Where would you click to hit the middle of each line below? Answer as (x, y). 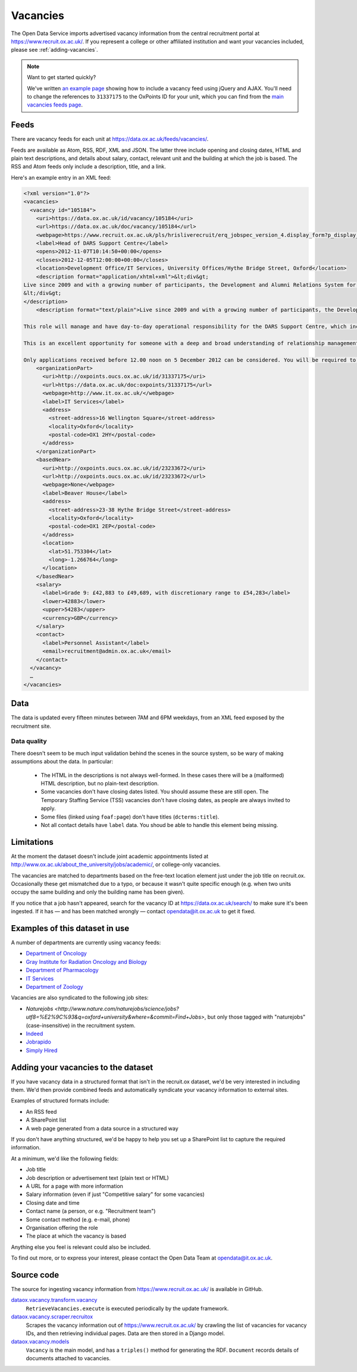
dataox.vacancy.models (40, 1342)
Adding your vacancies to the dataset (82, 1067)
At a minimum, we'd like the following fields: (65, 1158)
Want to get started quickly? (62, 77)
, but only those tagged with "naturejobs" (255, 1017)
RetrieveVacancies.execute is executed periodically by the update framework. (127, 1308)
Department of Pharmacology (62, 970)
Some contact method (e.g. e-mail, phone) (78, 1219)
